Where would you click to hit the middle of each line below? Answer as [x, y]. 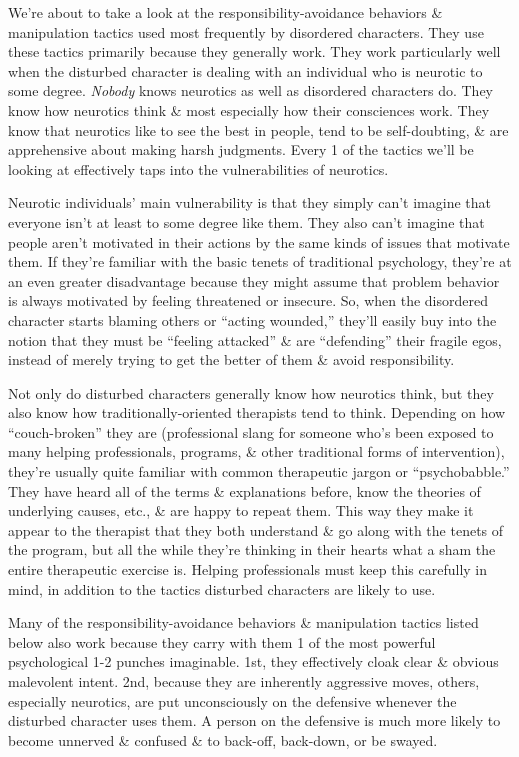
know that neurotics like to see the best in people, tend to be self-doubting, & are [258, 129]
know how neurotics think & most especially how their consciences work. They [249, 109]
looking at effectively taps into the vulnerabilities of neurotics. [198, 168]
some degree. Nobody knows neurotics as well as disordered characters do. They [250, 90]
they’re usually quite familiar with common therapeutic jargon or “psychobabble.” [259, 471]
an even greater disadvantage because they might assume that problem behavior [254, 280]
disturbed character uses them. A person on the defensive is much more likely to [254, 720]
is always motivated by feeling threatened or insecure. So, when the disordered [248, 300]
